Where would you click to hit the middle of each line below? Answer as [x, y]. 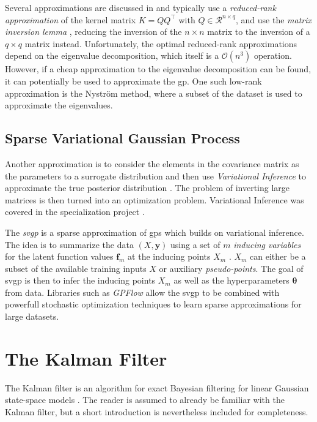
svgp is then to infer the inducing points [80, 280]
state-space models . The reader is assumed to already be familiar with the [145, 400]
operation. [273, 55]
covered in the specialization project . [75, 212]
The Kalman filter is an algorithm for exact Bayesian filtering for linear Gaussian [157, 387]
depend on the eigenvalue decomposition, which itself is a [112, 55]
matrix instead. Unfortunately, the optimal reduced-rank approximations [161, 43]
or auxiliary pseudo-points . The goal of [231, 268]
